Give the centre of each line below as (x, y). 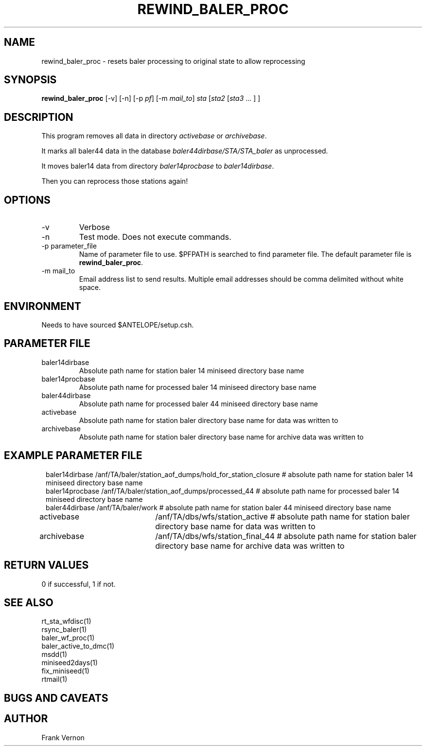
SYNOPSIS (30, 80)
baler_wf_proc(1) (68, 638)
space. (90, 288)
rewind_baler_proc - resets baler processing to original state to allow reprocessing (173, 61)
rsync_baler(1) (64, 630)
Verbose (94, 227)
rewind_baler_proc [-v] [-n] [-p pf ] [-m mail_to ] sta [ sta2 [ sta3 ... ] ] (151, 98)
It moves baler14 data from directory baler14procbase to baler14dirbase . (158, 166)
